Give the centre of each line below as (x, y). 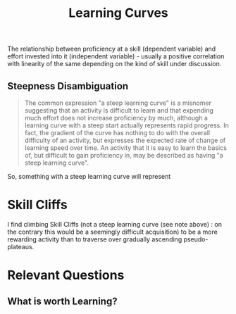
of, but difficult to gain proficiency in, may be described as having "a (124, 155)
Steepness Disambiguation (68, 86)
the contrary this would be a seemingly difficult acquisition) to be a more (113, 232)
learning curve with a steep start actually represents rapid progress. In (126, 125)
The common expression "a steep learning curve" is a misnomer (118, 103)
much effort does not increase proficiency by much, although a (116, 118)
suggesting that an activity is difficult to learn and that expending (119, 110)
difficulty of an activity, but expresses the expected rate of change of (125, 140)
